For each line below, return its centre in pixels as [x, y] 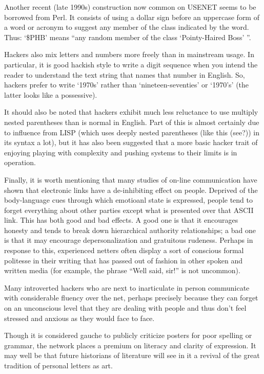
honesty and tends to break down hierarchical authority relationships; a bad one [130, 230]
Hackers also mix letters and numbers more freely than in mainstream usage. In [129, 54]
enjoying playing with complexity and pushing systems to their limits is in [121, 152]
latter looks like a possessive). [51, 94]
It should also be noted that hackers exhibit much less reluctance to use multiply [131, 112]
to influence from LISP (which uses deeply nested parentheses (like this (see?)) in [132, 132]
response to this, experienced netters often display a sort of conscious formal [124, 250]
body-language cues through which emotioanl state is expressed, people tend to [129, 200]
